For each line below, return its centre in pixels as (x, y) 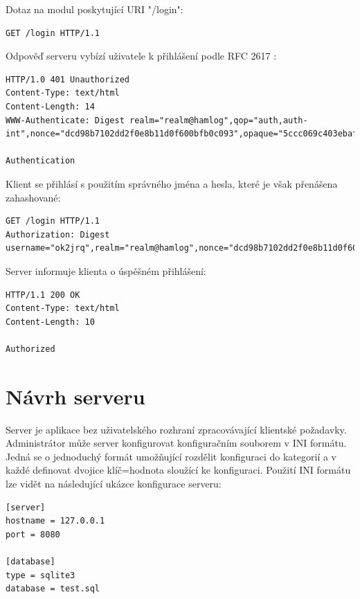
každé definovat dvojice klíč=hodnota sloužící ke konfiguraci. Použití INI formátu (178, 470)
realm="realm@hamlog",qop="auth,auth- (218, 120)
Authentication (40, 161)
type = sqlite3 (40, 575)
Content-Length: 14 (50, 106)
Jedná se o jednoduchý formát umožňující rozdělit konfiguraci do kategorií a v (171, 456)
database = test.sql (53, 589)
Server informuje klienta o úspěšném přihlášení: (106, 270)
